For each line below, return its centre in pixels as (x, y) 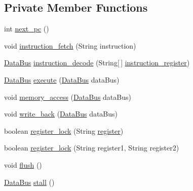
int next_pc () (27, 29)
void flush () (23, 164)
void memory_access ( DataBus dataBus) (68, 97)
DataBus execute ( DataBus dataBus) (62, 79)
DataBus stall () (29, 182)
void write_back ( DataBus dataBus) (61, 114)
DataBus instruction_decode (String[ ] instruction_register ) (97, 63)
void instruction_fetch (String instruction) (70, 45)
